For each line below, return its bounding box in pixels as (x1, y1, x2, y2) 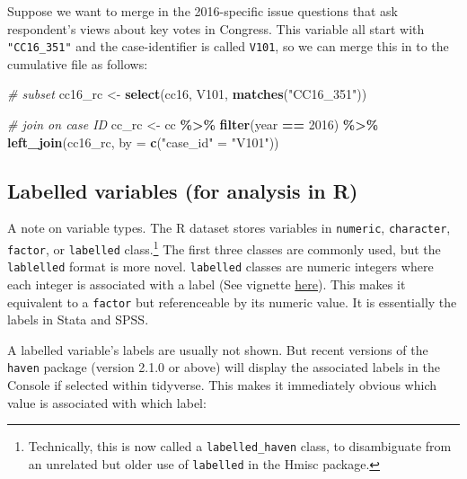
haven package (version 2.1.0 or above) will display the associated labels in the (7, 358, 440, 377)
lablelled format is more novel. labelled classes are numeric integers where (7, 257, 434, 276)
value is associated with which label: (7, 393, 207, 412)
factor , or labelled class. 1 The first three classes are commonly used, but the (7, 237, 441, 258)
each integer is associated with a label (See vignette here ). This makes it (7, 275, 406, 294)
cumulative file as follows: (7, 54, 148, 73)
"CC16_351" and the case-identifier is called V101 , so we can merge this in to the (7, 37, 449, 56)
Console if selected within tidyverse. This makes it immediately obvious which (7, 376, 437, 395)
